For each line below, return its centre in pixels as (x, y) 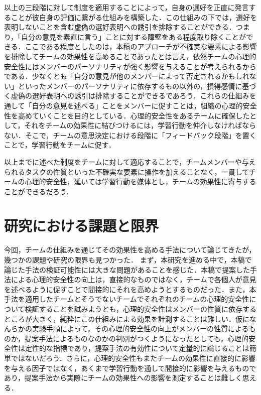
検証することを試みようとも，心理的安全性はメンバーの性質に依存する (141, 308)
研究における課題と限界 (82, 226)
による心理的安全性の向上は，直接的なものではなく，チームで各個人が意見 (134, 279)
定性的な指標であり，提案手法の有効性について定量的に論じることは (137, 348)
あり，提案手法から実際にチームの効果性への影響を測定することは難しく (123, 378)
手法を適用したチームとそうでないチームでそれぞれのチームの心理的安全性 (127, 299)
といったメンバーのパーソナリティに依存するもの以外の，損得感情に (130, 86)
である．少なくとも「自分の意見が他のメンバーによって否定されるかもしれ (127, 76)
